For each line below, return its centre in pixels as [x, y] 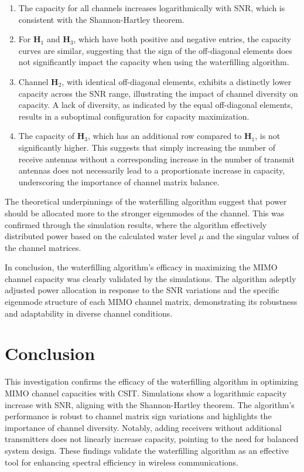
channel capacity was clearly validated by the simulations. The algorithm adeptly [151, 278]
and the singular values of [253, 236]
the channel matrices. [43, 247]
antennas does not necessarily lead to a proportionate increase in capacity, [152, 170]
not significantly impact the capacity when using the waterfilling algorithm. [154, 62]
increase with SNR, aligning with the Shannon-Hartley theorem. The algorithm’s [150, 404]
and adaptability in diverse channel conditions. [89, 313]
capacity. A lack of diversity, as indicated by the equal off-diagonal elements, [156, 105]
